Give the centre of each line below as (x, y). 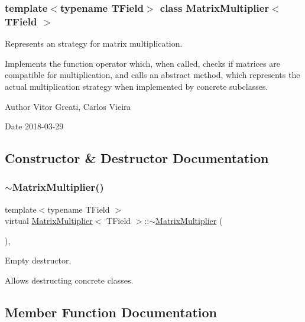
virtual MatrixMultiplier (49, 221)
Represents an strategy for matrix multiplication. (94, 43)
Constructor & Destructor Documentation (137, 158)
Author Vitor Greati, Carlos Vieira (68, 106)
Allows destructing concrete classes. (69, 280)
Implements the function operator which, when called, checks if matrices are (142, 63)
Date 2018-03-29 (34, 126)
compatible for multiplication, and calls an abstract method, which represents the (152, 75)
